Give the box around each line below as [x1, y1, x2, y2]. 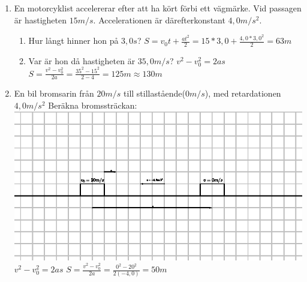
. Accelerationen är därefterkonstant [93, 13, 225, 26]
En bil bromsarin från [14, 87, 94, 100]
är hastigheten [14, 13, 67, 26]
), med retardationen [204, 87, 281, 100]
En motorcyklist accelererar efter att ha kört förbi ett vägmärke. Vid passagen [14, 2, 302, 14]
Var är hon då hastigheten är [28, 54, 136, 67]
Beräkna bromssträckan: [48, 98, 137, 111]
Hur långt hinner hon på [28, 34, 119, 47]
